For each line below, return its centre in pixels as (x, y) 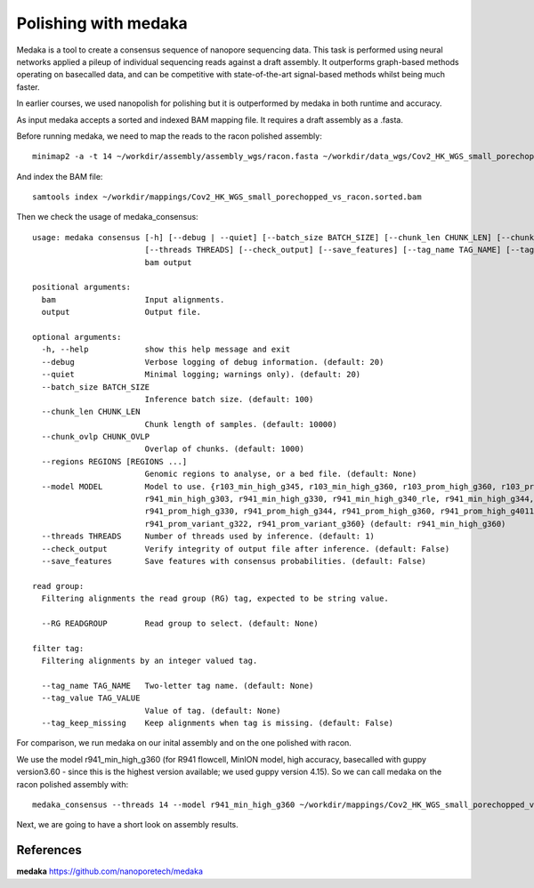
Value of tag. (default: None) (213, 710)
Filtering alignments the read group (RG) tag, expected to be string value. (215, 599)
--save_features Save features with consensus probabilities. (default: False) (234, 561)
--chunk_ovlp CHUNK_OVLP (96, 437)
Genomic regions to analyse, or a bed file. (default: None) (281, 474)
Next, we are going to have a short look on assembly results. (128, 825)
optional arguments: (77, 337)
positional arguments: (82, 287)
